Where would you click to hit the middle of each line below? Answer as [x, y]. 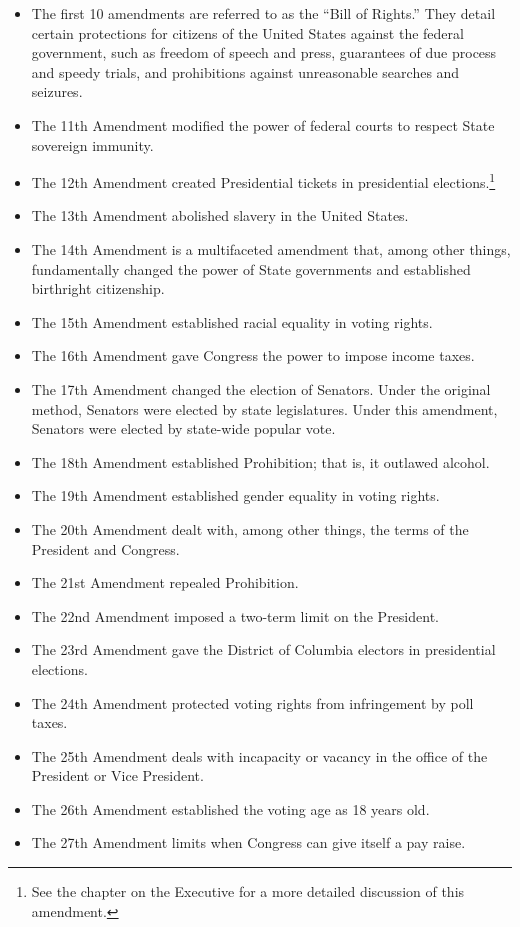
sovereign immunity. [92, 144]
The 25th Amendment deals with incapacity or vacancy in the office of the [259, 755]
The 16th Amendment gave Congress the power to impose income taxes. [253, 355]
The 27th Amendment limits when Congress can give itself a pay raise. [248, 842]
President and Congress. [105, 548]
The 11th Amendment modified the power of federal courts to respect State [263, 124]
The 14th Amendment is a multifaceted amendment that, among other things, [271, 249]
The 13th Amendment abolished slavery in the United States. [220, 215]
